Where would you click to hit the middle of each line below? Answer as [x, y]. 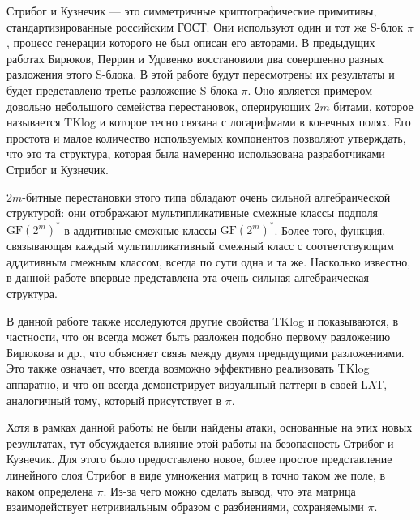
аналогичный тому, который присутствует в [114, 400]
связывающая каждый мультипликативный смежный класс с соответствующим [200, 246]
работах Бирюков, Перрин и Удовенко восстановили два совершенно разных [195, 58]
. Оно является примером [310, 90]
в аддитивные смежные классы [141, 230]
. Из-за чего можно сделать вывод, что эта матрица [229, 490]
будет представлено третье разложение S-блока [122, 90]
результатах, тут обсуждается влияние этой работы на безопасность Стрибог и [200, 443]
